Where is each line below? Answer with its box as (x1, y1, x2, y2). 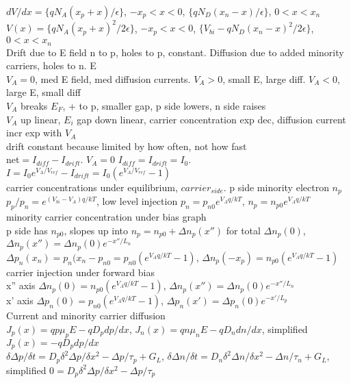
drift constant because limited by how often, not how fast (6, 138, 247, 153)
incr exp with (6, 125, 62, 140)
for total (226, 223, 261, 237)
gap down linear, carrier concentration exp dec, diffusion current (77, 112, 346, 126)
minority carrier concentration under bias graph (6, 210, 207, 224)
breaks (20, 98, 48, 112)
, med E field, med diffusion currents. (34, 71, 191, 86)
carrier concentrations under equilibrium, (6, 180, 178, 194)
